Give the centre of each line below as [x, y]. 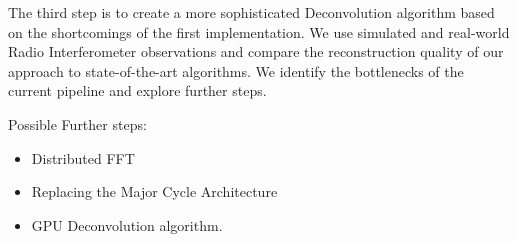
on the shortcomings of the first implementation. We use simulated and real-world [259, 31]
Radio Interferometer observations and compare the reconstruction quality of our [256, 51]
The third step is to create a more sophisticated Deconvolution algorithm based [251, 12]
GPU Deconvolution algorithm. [127, 224]
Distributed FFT [83, 157]
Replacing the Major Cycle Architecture [154, 191]
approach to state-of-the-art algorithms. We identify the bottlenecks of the [236, 70]
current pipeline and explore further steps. [137, 90]
